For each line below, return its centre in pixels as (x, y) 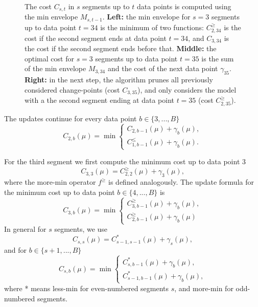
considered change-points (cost (72, 89)
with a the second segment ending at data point (99, 100)
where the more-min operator (50, 182)
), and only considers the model (187, 89)
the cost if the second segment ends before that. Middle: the (121, 48)
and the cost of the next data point (163, 68)
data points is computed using (184, 6)
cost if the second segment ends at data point (96, 38)
